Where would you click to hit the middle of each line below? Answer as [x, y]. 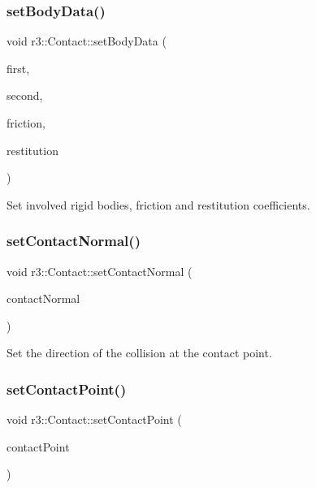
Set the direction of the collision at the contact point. [139, 353]
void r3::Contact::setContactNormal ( [100, 271]
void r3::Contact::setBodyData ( [87, 41]
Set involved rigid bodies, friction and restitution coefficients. [158, 204]
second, [25, 95]
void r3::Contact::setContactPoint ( [94, 419]
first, [18, 68]
